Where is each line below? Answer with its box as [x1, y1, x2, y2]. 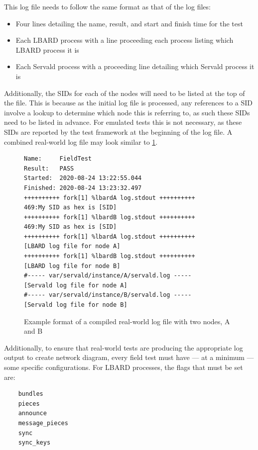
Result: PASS [24, 165, 74, 172]
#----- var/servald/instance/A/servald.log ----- [24, 272, 192, 279]
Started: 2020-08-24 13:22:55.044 [24, 175, 142, 182]
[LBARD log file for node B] [24, 262, 121, 270]
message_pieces [18, 419, 68, 427]
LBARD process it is [15, 44, 79, 55]
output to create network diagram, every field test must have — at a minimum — [4, 352, 254, 362]
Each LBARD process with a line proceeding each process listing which [15, 35, 234, 45]
